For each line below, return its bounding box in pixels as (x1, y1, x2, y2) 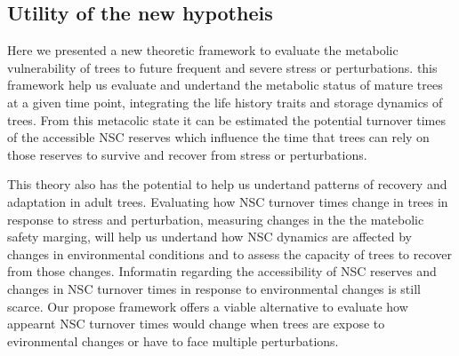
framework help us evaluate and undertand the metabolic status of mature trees (7, 75, 443, 94)
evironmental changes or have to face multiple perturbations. (7, 331, 339, 350)
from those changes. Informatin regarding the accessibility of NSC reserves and (7, 262, 437, 281)
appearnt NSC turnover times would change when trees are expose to (7, 314, 385, 333)
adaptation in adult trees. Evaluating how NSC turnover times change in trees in (7, 192, 448, 210)
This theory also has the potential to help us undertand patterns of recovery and (7, 175, 447, 194)
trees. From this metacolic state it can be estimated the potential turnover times (7, 110, 447, 129)
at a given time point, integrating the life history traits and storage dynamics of (7, 92, 443, 111)
